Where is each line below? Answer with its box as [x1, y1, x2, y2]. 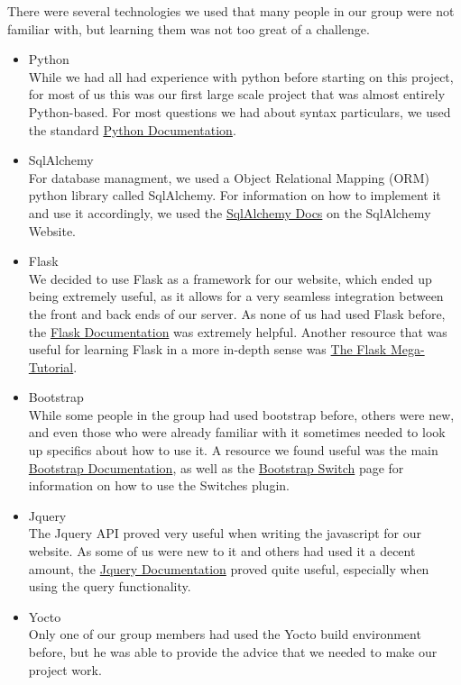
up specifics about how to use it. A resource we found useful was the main [28, 441, 438, 460]
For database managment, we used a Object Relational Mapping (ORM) [28, 168, 429, 187]
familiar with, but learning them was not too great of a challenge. [7, 19, 370, 38]
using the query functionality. [28, 577, 191, 596]
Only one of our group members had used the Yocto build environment [28, 625, 421, 644]
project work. [28, 660, 102, 679]
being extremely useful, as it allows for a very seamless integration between [28, 287, 444, 306]
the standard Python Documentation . [28, 120, 236, 139]
